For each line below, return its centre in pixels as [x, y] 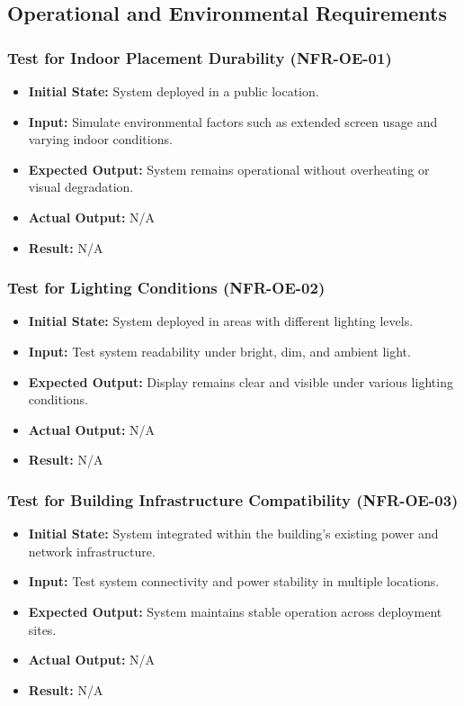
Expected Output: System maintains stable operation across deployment [235, 611]
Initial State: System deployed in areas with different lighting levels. [221, 321]
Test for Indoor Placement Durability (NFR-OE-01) [200, 57]
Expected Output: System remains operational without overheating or [229, 169]
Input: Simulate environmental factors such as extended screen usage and [233, 121]
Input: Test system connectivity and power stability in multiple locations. [234, 581]
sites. [42, 629]
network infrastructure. [92, 551]
